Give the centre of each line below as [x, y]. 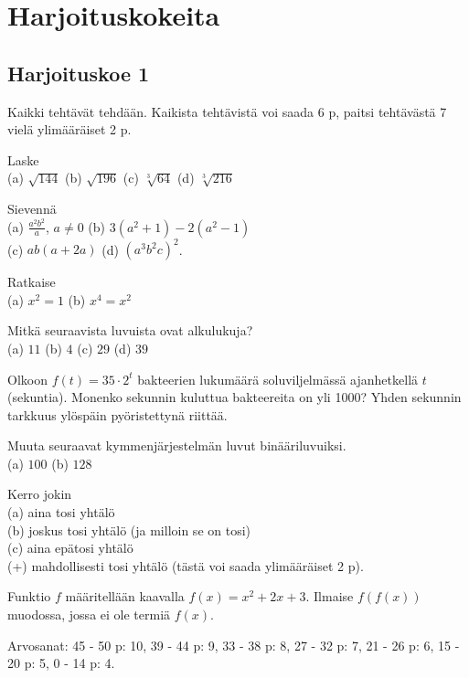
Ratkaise [32, 282]
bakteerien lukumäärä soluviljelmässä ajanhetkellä [278, 379]
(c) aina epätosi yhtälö [70, 548]
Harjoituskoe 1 [79, 73]
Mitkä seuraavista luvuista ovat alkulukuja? [130, 330]
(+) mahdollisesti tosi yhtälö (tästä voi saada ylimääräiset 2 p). [186, 565]
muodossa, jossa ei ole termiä [89, 614]
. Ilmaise [330, 596]
